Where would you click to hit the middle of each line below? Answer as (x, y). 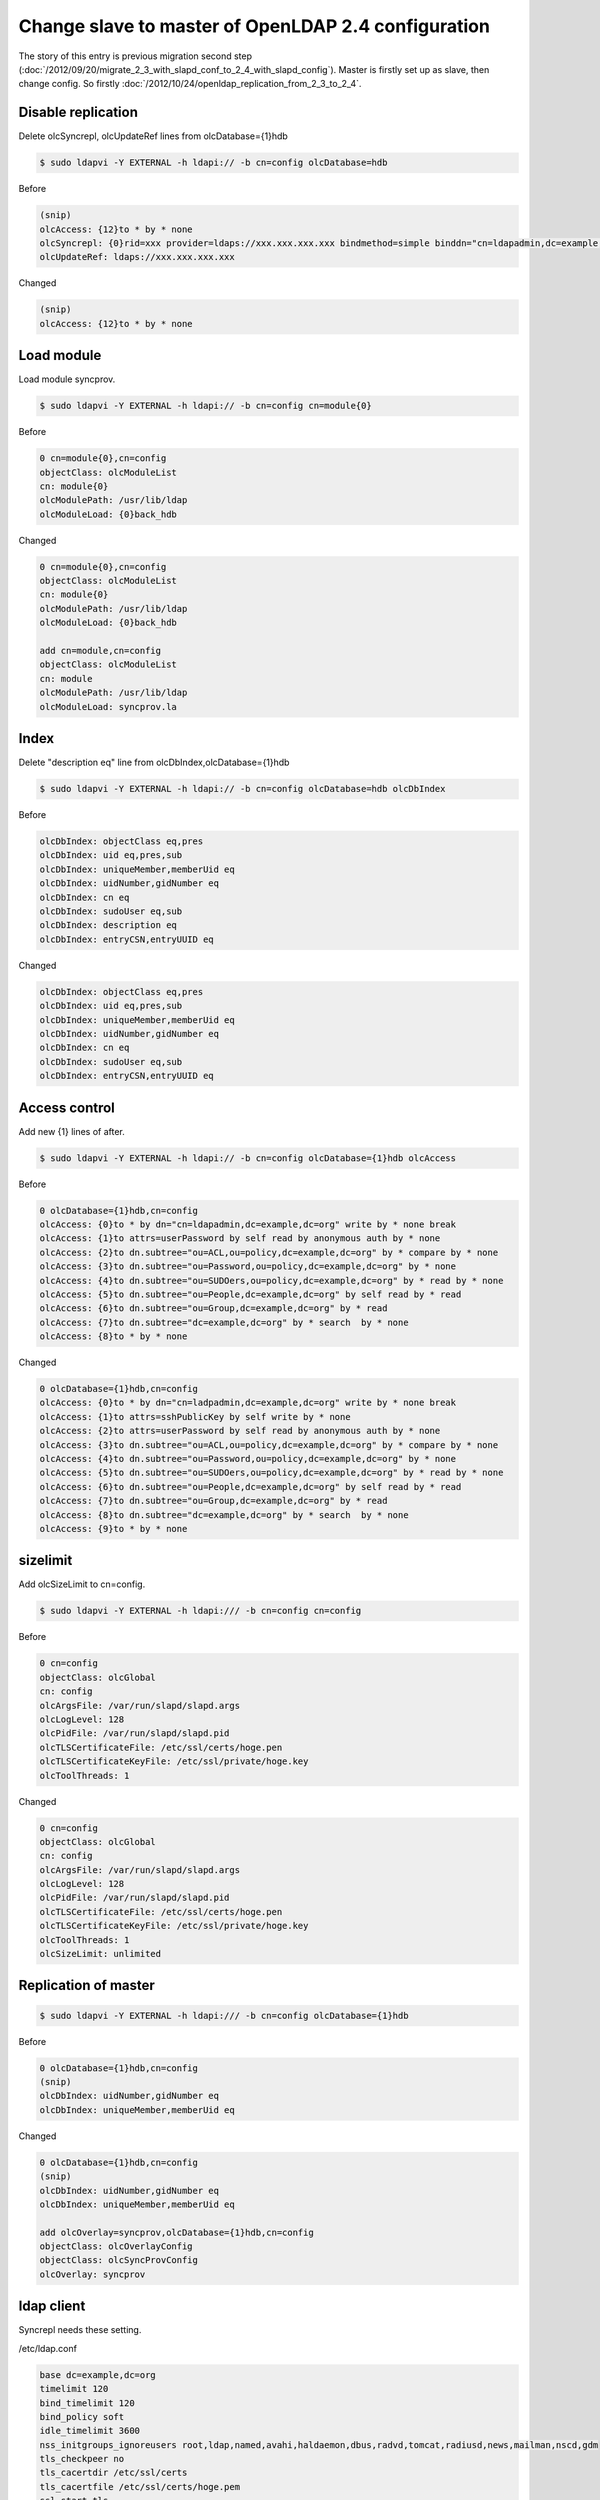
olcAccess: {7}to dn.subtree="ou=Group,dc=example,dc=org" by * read (213, 1501)
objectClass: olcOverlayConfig (116, 2246)
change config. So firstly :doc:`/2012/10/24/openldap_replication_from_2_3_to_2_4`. (190, 84)
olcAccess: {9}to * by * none (113, 1528)
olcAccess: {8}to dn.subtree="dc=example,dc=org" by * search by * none (224, 1514)
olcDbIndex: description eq (108, 925)
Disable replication (78, 112)
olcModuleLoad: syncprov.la (108, 706)
